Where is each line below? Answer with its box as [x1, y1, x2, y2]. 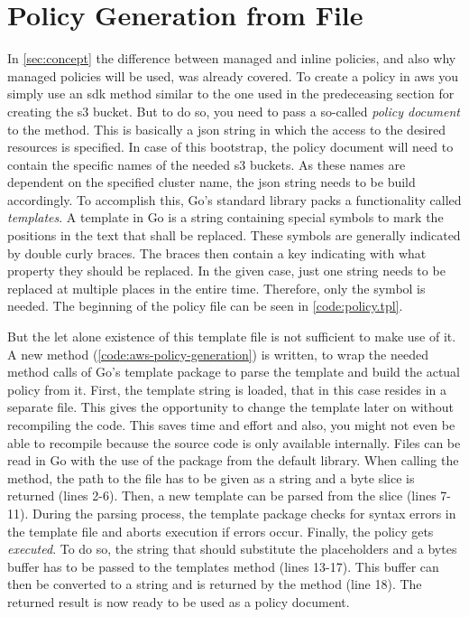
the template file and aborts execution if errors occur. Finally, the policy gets [7, 521, 434, 540]
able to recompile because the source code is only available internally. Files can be [7, 433, 461, 452]
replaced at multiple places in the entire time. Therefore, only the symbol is [7, 278, 426, 297]
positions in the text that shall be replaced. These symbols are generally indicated [7, 226, 461, 245]
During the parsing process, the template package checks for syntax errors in [32, 503, 456, 522]
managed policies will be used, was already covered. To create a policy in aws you [7, 66, 459, 85]
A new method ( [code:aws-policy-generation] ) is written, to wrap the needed [7, 344, 428, 363]
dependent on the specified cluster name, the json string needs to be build [7, 173, 416, 192]
